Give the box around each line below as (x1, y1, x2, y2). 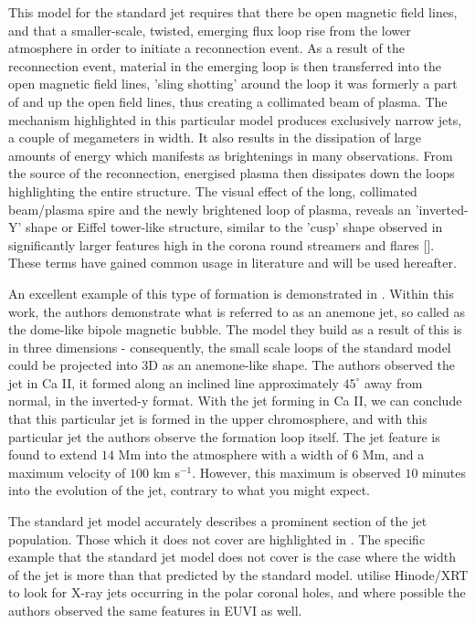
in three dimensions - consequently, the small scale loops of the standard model (8, 337, 451, 356)
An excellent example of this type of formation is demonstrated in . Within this (8, 283, 454, 302)
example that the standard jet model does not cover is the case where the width (8, 547, 456, 566)
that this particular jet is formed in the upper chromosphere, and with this (8, 409, 427, 428)
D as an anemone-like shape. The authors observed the (148, 355, 456, 375)
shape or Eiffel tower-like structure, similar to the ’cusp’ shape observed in (26, 217, 443, 237)
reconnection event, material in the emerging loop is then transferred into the (8, 56, 442, 75)
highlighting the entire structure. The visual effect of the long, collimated (8, 181, 417, 200)
